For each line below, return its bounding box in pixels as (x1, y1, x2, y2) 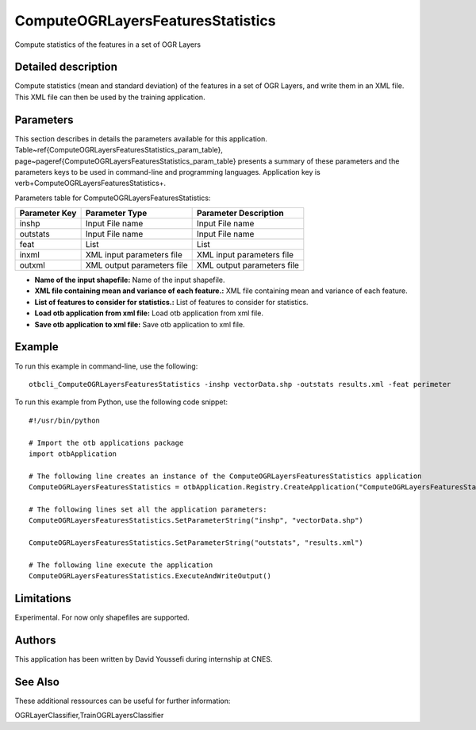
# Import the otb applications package (29, 438, 184, 447)
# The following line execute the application (29, 560, 213, 570)
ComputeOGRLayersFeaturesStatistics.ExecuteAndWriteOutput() (29, 572, 271, 581)
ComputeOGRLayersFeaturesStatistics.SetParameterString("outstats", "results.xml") (29, 539, 364, 547)
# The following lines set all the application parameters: (29, 504, 267, 514)
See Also (14, 675, 59, 689)
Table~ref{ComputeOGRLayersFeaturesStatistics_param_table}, (14, 145, 224, 155)
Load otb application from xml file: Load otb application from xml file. (34, 308, 263, 318)
